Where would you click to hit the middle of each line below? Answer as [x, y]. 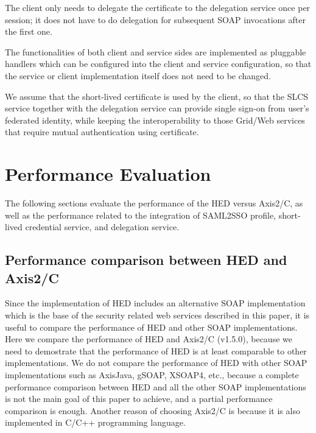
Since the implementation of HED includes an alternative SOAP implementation [155, 303]
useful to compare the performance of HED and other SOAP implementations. [151, 327]
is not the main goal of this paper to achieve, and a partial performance [139, 399]
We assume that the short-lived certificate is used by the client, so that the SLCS [157, 96]
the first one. [29, 31]
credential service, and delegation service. [102, 227]
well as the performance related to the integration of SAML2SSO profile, [140, 215]
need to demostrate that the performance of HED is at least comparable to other [156, 350]
